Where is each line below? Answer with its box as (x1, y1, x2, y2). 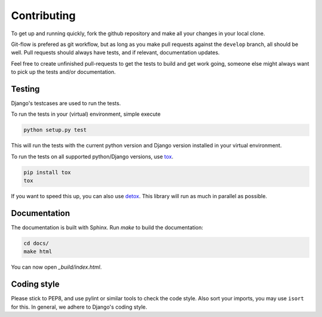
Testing (11, 84, 40, 94)
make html (23, 248, 52, 255)
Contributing (11, 9, 76, 22)
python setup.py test (23, 127, 87, 134)
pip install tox (23, 169, 72, 176)
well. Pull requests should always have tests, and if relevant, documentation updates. (11, 49, 220, 56)
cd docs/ (23, 240, 49, 247)
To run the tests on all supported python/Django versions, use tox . (11, 153, 174, 160)
